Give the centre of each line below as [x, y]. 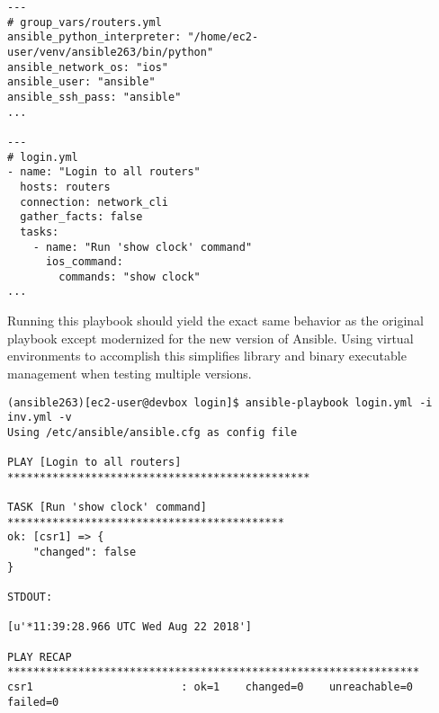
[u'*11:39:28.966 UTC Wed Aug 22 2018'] [130, 627]
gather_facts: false [81, 217]
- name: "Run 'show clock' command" [143, 247]
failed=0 [33, 702]
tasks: [40, 232]
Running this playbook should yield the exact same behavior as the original [216, 321]
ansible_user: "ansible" [81, 82]
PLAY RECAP [40, 657]
